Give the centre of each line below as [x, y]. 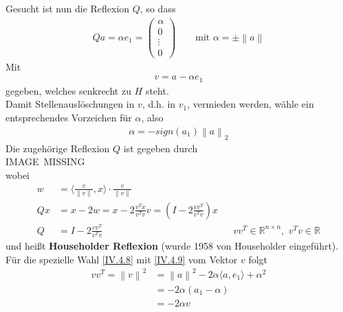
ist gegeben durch [161, 148]
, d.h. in [159, 104]
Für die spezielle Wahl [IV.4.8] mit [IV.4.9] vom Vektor [122, 259]
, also [152, 118]
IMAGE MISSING [45, 161]
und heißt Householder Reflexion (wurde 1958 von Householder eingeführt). [172, 246]
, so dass [158, 8]
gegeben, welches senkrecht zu [68, 90]
